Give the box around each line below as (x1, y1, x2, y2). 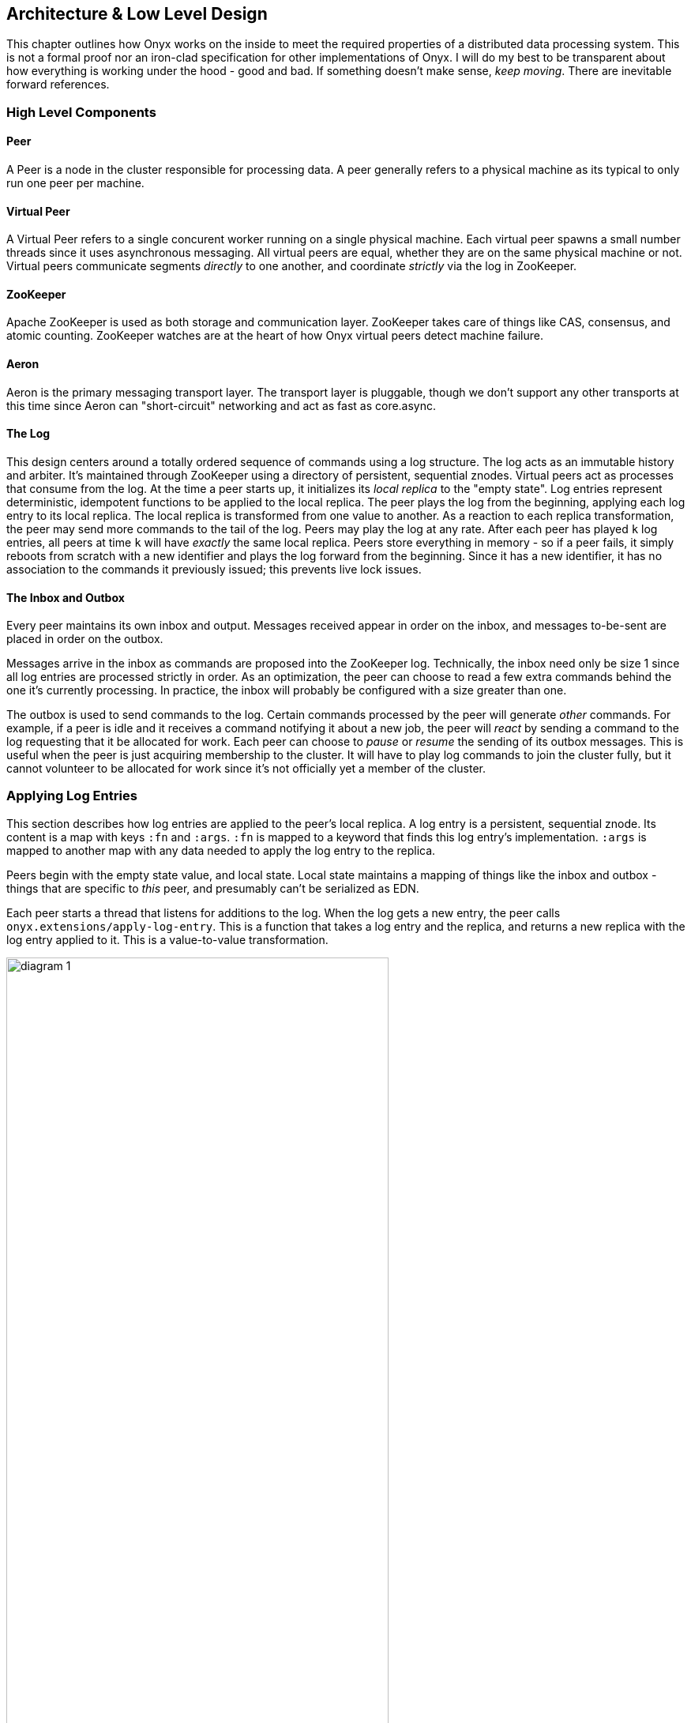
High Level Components (6, 103, 156, 120)
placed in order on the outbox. (6, 632, 163, 646)
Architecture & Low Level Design (6, 4, 268, 24)
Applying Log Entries (6, 788, 137, 804)
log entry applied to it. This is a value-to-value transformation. (6, 932, 329, 946)
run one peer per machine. (6, 176, 145, 190)
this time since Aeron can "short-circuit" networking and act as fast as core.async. (6, 398, 437, 412)
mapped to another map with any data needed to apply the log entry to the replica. (6, 843, 436, 857)
